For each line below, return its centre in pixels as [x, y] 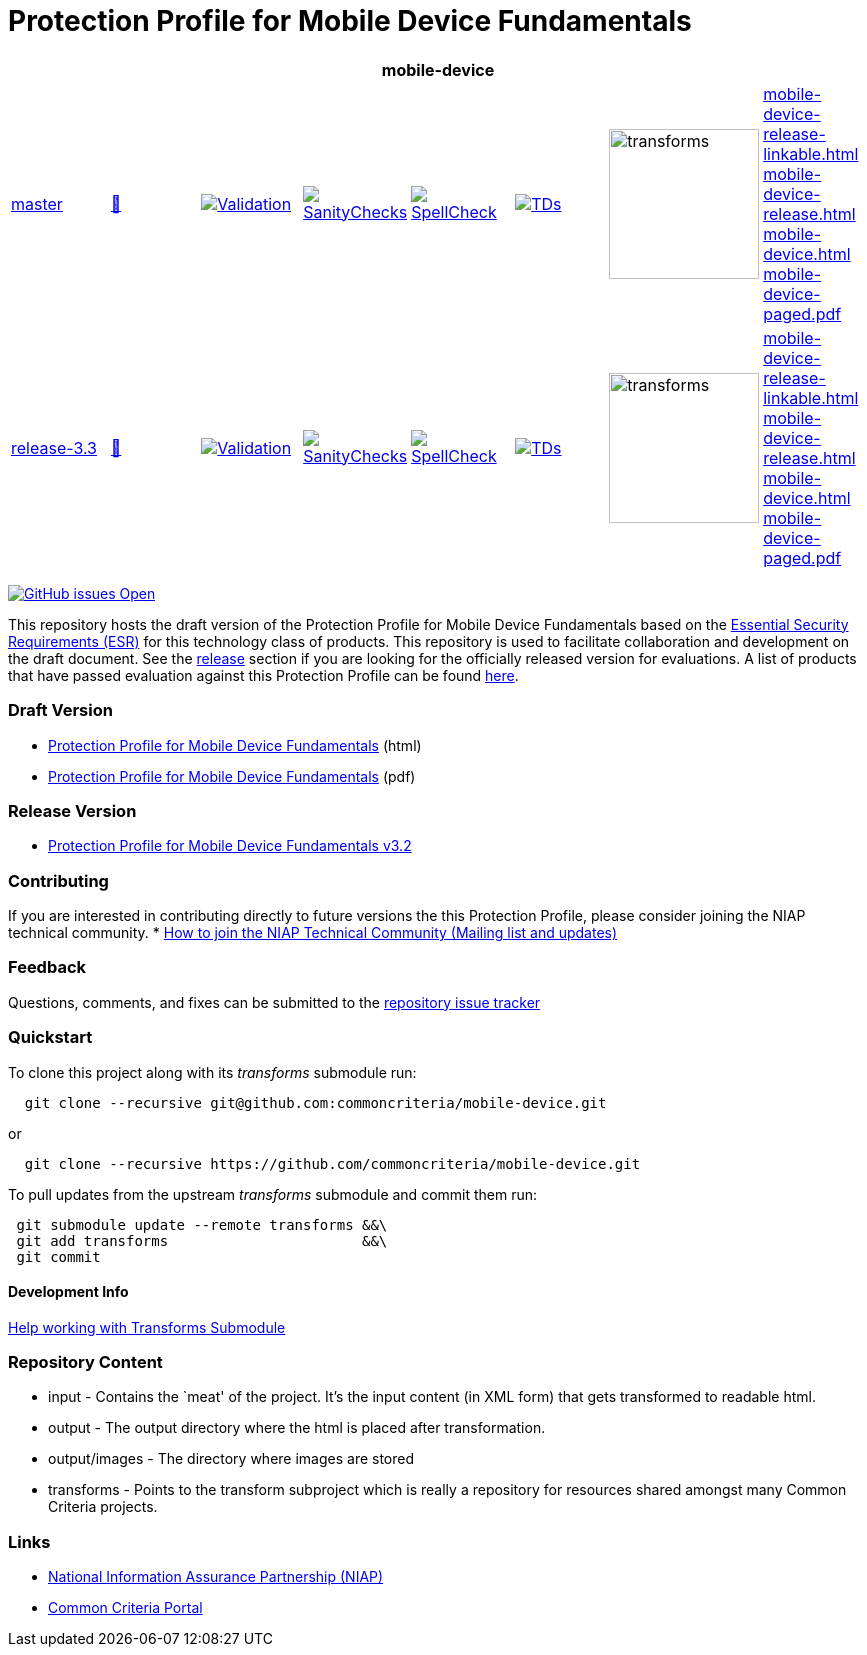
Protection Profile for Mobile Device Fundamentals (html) [235, 745]
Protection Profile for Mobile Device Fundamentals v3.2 [230, 846]
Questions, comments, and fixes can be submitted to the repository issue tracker [274, 1002]
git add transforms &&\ [202, 1240]
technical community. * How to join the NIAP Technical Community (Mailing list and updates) [313, 932]
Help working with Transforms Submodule [147, 1327]
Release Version [72, 810]
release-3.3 [54, 447]
